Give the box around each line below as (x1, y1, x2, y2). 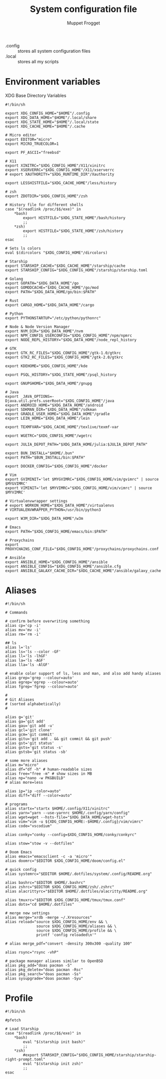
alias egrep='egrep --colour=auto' (5, 680, 79, 685)
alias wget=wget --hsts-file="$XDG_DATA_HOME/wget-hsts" (5, 815, 126, 820)
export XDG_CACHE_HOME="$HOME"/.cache (5, 123, 85, 129)
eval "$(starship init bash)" (23, 1039, 85, 1044)
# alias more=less (5, 780, 43, 785)
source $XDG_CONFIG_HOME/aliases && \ (36, 924, 117, 929)
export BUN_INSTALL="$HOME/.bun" (5, 451, 75, 456)
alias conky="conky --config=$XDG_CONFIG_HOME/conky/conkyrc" (5, 832, 137, 837)
